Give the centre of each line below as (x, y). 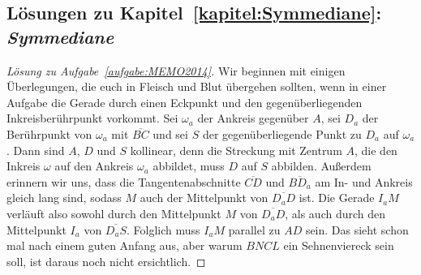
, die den (376, 150)
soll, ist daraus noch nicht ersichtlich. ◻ (106, 261)
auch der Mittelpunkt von (204, 198)
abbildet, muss (189, 166)
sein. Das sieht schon (357, 229)
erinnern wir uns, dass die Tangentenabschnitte (124, 181)
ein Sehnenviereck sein (339, 245)
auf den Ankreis (94, 166)
